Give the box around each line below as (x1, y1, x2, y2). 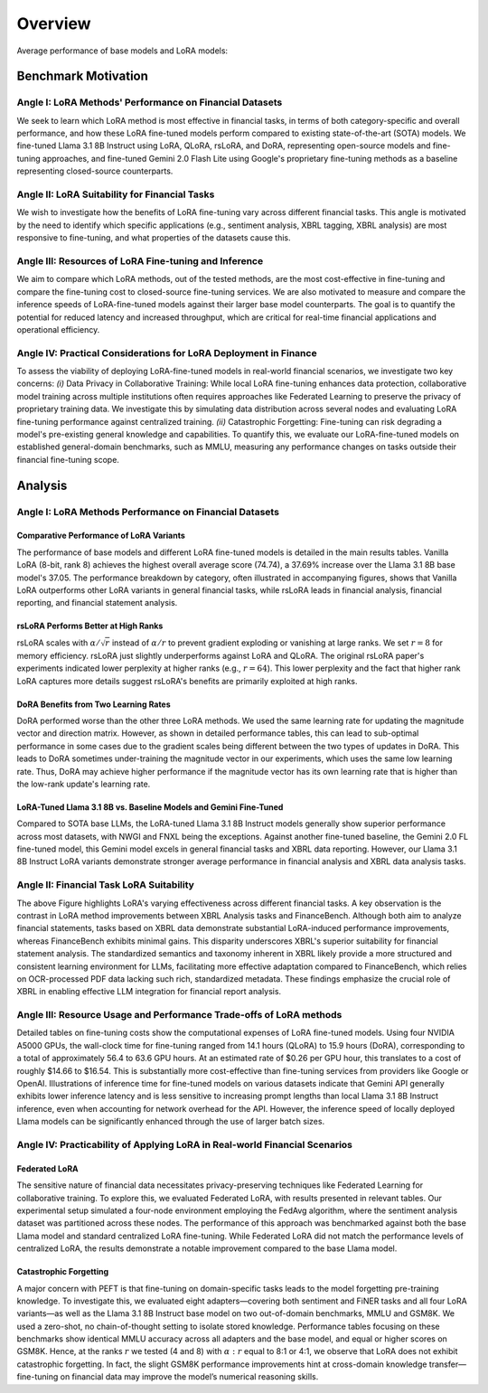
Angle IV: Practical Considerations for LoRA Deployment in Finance (16, 346, 317, 359)
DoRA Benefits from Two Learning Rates (16, 699, 171, 710)
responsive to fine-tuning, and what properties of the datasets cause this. (16, 232, 291, 243)
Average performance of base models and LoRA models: (16, 45, 229, 56)
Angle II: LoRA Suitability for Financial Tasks (16, 188, 215, 201)
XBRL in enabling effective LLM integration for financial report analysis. (16, 986, 282, 997)
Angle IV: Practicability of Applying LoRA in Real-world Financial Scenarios (16, 1138, 352, 1151)
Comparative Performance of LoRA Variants (16, 530, 185, 541)
